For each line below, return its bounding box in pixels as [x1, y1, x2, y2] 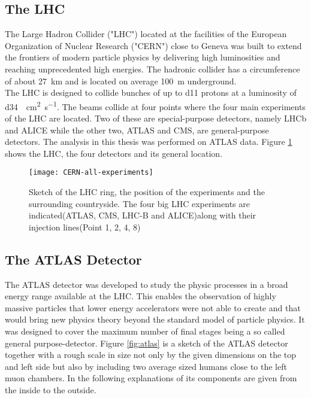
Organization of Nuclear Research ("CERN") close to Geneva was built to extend [5, 39, 302, 51]
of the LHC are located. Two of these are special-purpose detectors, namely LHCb [5, 112, 307, 124]
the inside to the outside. [5, 383, 96, 396]
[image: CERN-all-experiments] [29, 168, 153, 177]
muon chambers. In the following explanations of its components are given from [5, 372, 297, 384]
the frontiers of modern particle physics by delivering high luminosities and [5, 51, 280, 63]
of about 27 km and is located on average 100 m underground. [5, 74, 237, 87]
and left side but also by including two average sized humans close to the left [5, 360, 287, 372]
